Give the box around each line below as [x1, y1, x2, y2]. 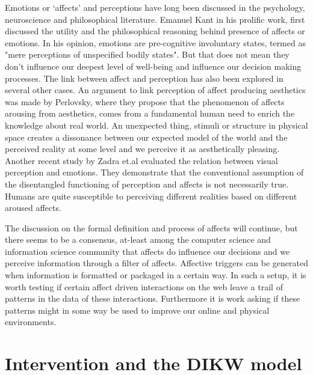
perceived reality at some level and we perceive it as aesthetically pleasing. [5, 142, 280, 155]
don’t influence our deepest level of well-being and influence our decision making [5, 59, 302, 72]
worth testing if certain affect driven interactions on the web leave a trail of [5, 280, 283, 293]
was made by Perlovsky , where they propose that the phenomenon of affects [5, 95, 285, 108]
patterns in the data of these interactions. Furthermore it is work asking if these [5, 292, 300, 305]
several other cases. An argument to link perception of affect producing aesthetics [5, 84, 306, 96]
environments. [5, 316, 57, 328]
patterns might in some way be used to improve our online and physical [5, 303, 270, 316]
